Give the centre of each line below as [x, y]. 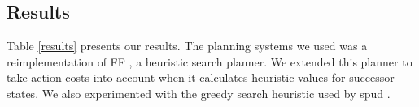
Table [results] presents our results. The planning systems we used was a [187, 46]
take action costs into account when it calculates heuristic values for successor [201, 77]
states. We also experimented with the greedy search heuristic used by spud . [199, 93]
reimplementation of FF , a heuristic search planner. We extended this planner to [209, 61]
